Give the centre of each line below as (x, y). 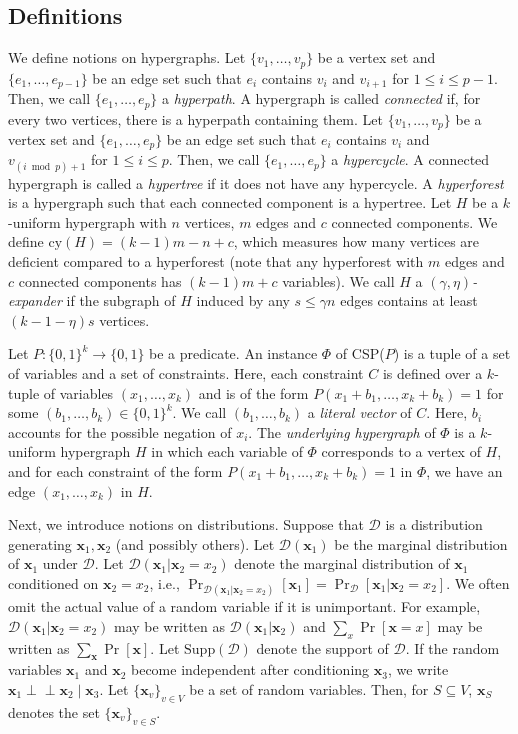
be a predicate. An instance (233, 353)
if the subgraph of (121, 300)
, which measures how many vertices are (356, 241)
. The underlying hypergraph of (342, 431)
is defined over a (432, 373)
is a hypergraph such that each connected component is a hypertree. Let (230, 202)
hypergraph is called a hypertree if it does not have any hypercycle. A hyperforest (256, 182)
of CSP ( (360, 353)
